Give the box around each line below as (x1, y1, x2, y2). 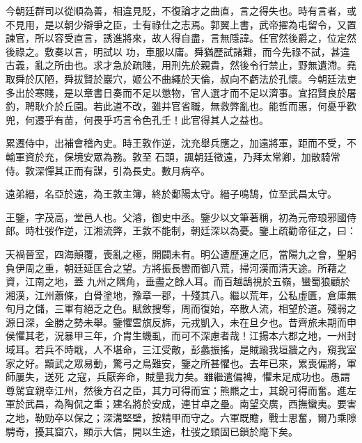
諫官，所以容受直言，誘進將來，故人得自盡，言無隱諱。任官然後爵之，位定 (6, 31, 347, 45)
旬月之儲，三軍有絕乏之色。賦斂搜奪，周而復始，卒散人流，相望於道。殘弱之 (6, 301, 356, 316)
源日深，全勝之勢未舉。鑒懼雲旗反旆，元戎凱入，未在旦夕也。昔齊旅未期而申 (6, 314, 356, 329)
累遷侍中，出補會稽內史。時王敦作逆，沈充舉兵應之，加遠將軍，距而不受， (6, 136, 347, 150)
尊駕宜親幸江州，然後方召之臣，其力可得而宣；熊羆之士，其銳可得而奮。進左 (6, 382, 356, 397)
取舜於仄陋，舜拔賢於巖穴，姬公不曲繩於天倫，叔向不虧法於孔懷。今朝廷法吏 (6, 71, 356, 86)
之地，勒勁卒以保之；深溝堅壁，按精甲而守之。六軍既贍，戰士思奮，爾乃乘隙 (6, 410, 356, 425)
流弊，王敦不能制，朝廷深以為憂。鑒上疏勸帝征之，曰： (102, 223, 356, 238)
